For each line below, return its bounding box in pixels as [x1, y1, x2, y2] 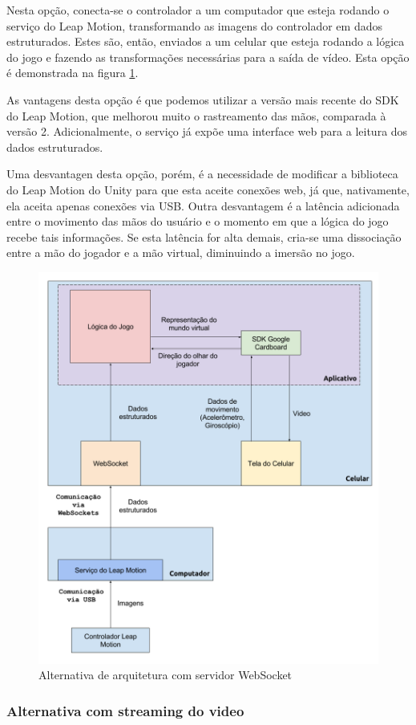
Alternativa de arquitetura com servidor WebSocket [38, 666, 293, 683]
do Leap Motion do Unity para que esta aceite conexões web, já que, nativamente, [6, 181, 410, 198]
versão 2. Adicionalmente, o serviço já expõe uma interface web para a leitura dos [6, 123, 408, 140]
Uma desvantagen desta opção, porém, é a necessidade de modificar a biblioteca [6, 165, 398, 182]
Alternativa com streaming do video [6, 700, 244, 720]
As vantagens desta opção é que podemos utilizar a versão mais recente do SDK [6, 91, 399, 108]
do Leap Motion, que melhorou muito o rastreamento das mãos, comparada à [6, 107, 386, 124]
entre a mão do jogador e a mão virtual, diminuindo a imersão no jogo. [6, 244, 355, 261]
